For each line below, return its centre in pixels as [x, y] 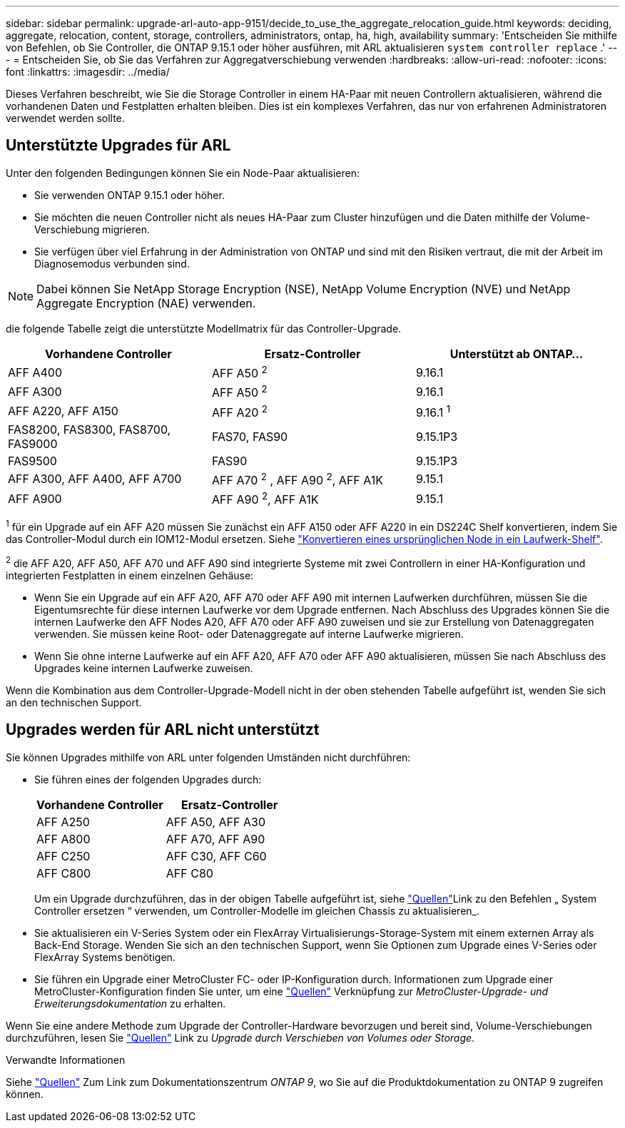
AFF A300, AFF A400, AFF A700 [95, 479]
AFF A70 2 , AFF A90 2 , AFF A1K [298, 479]
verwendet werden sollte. [65, 118]
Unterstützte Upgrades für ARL [118, 146]
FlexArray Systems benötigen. [105, 957]
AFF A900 [35, 498]
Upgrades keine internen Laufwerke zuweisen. [144, 668]
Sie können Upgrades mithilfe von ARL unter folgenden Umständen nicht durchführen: [208, 757]
